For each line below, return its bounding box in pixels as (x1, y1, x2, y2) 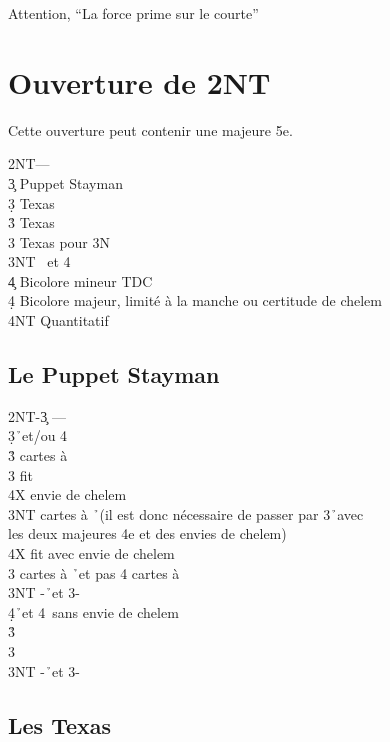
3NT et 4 (8, 251, 71, 272)
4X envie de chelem (8, 484, 127, 505)
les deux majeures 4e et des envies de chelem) (8, 523, 287, 544)
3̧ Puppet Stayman (8, 172, 123, 193)
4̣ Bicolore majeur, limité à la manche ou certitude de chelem (8, 290, 382, 311)
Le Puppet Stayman (8, 359, 220, 390)
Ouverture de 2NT (8, 61, 271, 102)
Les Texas (8, 709, 112, 740)
